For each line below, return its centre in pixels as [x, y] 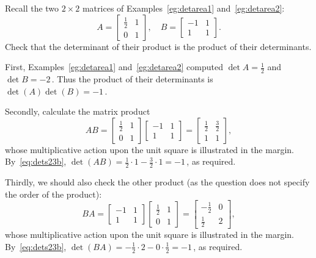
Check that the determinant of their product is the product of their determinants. [158, 46]
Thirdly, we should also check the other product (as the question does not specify [157, 182]
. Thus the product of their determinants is [132, 79]
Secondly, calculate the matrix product [78, 111]
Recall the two [32, 8]
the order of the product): [53, 194]
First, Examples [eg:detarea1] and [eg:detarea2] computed [114, 67]
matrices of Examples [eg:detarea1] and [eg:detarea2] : [183, 8]
